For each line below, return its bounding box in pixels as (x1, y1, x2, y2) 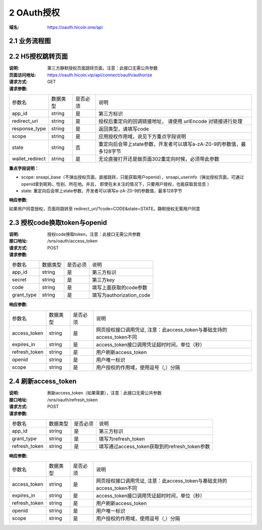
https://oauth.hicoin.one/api (47, 24, 103, 30)
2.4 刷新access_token (9, 377, 77, 386)
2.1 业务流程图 (9, 37, 51, 45)
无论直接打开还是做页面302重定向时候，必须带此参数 (98, 156, 219, 162)
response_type (12, 125, 46, 132)
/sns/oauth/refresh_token (47, 397, 98, 403)
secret (12, 276, 27, 283)
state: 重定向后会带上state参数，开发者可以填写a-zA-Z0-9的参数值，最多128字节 (21, 188, 182, 194)
